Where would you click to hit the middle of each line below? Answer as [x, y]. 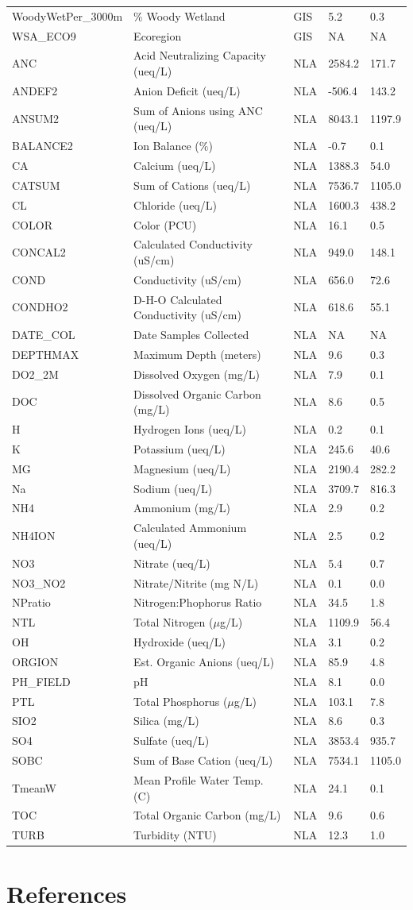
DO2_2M [35, 374]
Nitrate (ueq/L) [172, 563]
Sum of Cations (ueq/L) [192, 185]
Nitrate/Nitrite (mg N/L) [196, 582]
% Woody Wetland [179, 15]
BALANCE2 [42, 146]
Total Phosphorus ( [181, 701]
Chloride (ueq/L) [175, 204]
